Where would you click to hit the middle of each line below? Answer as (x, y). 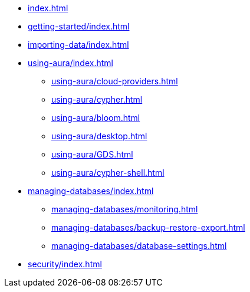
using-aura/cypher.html (97, 99)
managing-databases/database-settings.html (139, 246)
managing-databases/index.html (91, 191)
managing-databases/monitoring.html (125, 209)
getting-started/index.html (79, 26)
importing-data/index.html (78, 45)
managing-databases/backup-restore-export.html (148, 227)
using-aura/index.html (70, 63)
